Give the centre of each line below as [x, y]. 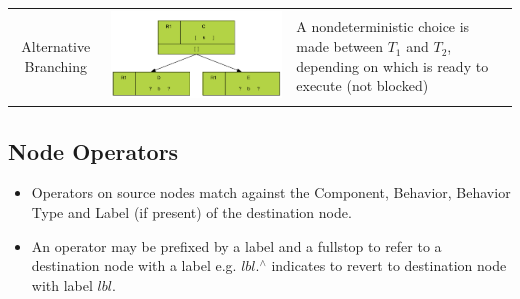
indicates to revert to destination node [389, 265]
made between [339, 46]
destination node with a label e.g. [134, 265]
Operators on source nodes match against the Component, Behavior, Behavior [271, 192]
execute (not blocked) [362, 85]
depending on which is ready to [392, 65]
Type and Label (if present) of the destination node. [191, 211]
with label [62, 284]
